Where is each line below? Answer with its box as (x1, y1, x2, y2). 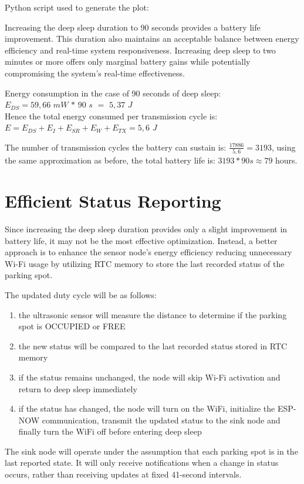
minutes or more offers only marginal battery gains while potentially (5, 55, 251, 68)
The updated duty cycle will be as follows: (5, 288, 157, 301)
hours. (275, 154, 298, 166)
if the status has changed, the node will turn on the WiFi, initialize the (18, 402, 275, 415)
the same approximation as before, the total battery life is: (5, 154, 215, 166)
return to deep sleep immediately (18, 382, 137, 395)
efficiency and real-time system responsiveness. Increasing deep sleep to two (5, 44, 276, 56)
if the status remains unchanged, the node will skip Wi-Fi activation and (18, 370, 281, 383)
